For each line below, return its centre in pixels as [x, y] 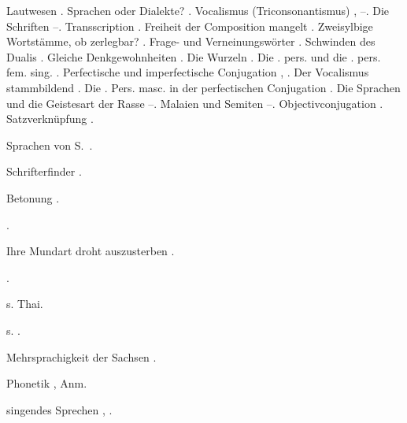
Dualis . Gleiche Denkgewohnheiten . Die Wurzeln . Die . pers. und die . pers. [194, 56]
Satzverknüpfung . [50, 119]
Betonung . [33, 197]
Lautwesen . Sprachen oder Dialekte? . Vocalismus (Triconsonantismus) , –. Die [198, 10]
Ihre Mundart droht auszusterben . [91, 251]
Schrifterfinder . [44, 171]
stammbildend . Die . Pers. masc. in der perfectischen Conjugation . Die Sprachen [203, 87]
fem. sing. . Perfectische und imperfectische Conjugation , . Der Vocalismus [188, 72]
